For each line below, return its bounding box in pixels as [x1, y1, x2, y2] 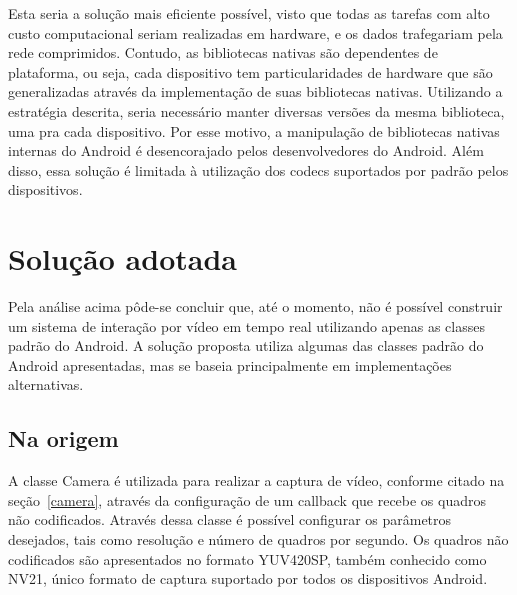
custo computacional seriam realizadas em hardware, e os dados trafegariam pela [8, 22, 503, 43]
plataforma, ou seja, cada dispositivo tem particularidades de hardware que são [8, 61, 493, 82]
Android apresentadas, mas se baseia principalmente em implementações [8, 354, 452, 375]
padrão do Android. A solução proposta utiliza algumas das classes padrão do [8, 335, 484, 356]
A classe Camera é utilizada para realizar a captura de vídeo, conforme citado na [8, 470, 505, 491]
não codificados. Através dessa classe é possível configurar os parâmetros [8, 509, 452, 530]
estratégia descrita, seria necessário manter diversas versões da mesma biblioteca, [8, 100, 505, 121]
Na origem [8, 423, 119, 454]
